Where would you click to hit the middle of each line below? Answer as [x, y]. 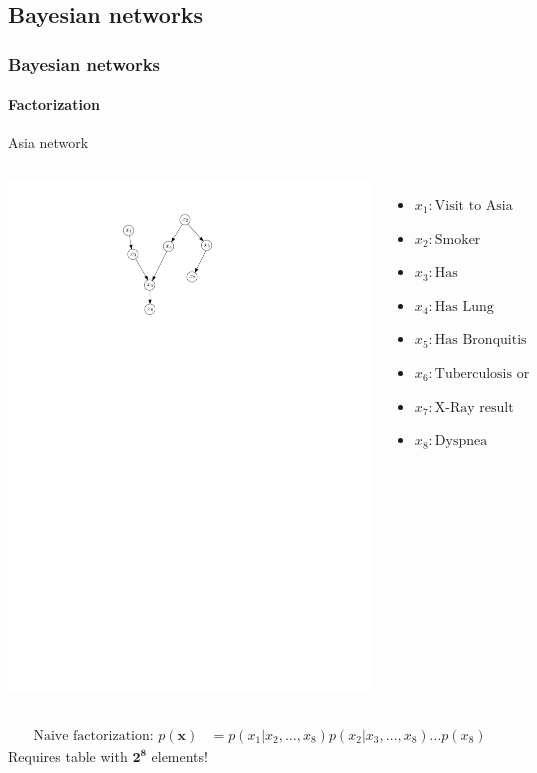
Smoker [457, 239]
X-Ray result [474, 407]
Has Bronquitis [480, 340]
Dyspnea [461, 441]
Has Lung [464, 306]
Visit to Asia [473, 206]
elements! [179, 755]
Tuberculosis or [482, 373]
